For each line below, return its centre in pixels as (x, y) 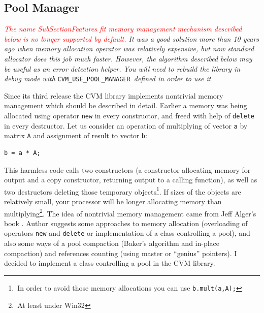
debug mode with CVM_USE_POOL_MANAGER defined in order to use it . (109, 79)
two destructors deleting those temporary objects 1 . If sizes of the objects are (123, 191)
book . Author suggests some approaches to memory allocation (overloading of (126, 223)
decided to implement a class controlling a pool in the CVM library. (110, 263)
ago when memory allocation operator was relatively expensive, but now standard (129, 49)
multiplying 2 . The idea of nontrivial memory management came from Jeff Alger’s (130, 212)
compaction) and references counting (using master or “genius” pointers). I (121, 253)
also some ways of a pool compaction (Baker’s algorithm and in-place (112, 243)
